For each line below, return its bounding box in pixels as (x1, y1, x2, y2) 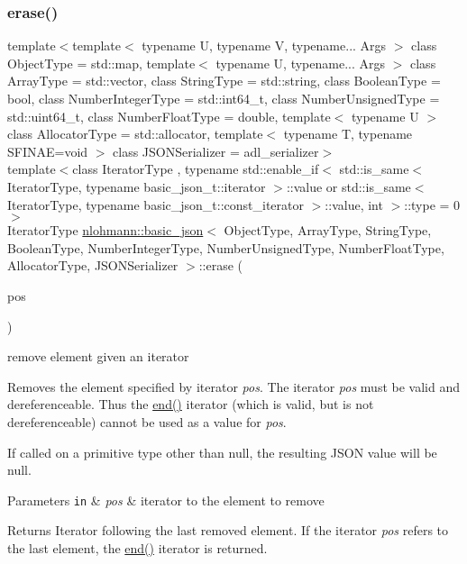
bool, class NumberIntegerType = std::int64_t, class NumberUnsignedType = (7, 89, 440, 107)
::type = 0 (404, 195, 461, 214)
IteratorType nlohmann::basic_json (7, 221, 204, 240)
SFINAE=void (7, 141, 88, 160)
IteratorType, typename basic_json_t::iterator (7, 177, 266, 196)
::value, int (325, 195, 383, 214)
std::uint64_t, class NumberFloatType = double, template (7, 106, 331, 125)
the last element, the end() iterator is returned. (7, 538, 268, 557)
